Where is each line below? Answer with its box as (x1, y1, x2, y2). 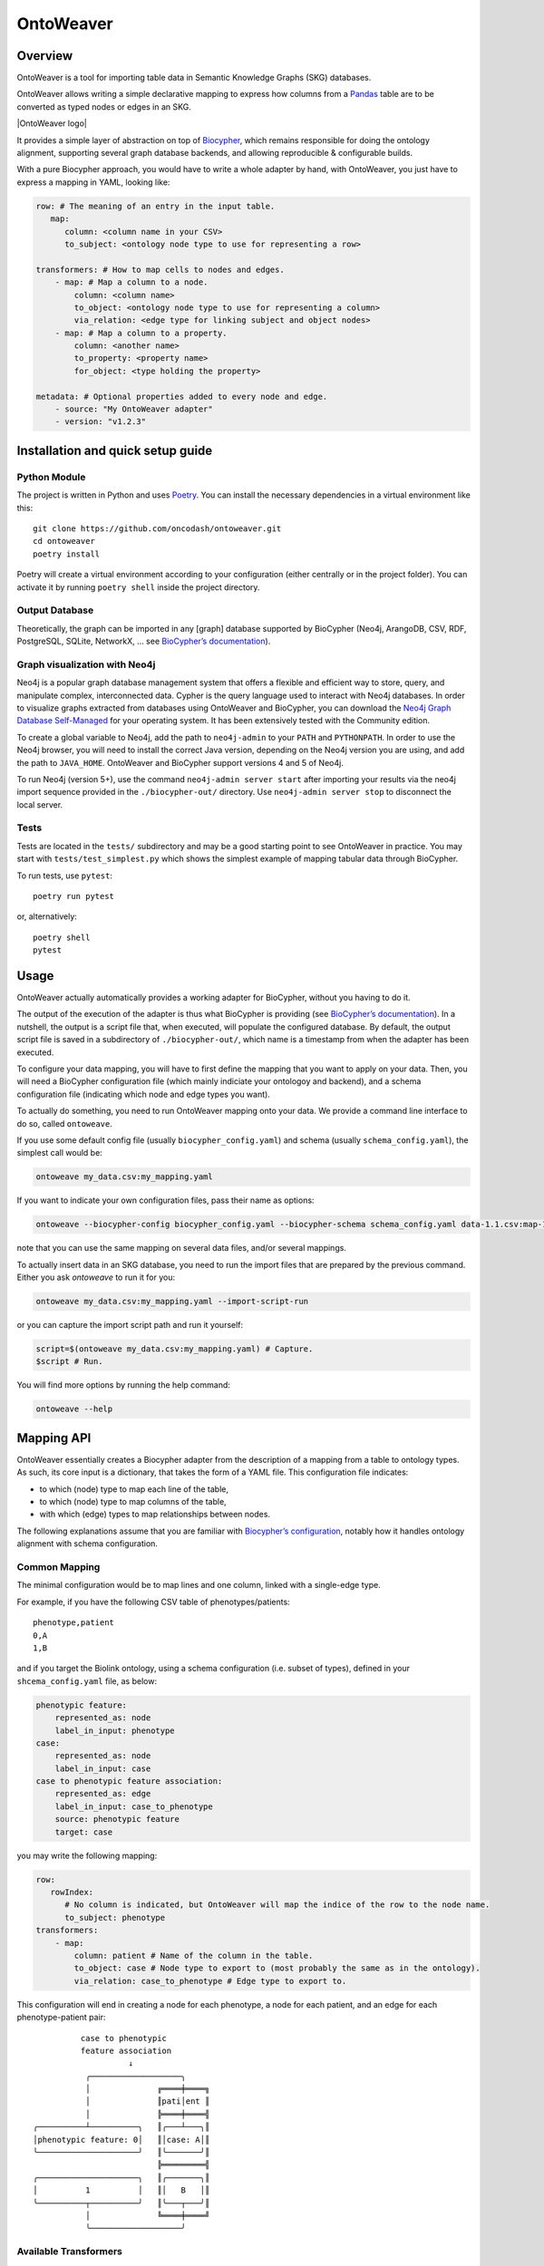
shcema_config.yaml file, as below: (16, 1675, 158, 1686)
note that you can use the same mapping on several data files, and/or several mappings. (16, 1243, 346, 1254)
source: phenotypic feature (54, 1814, 180, 1825)
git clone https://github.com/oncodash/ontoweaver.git (33, 523, 282, 534)
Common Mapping (16, 1561, 101, 1574)
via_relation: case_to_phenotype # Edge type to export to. (73, 1976, 347, 1986)
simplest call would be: (16, 1148, 103, 1158)
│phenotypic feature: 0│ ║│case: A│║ (33, 2135, 210, 2145)
